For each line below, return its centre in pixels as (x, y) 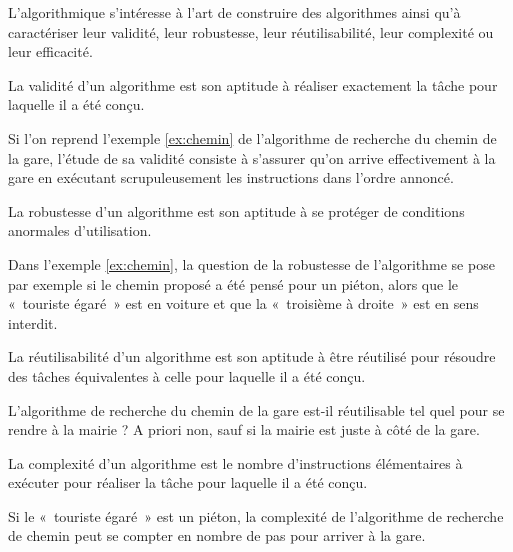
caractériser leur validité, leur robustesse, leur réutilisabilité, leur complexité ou (251, 31)
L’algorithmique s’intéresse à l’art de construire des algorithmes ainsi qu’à (234, 12)
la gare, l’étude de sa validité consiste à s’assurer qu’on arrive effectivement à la (252, 157)
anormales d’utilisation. (80, 230)
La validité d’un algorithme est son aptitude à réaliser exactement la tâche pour (253, 84)
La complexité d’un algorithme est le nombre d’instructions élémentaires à (235, 462)
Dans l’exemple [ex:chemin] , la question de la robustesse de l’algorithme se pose (251, 263)
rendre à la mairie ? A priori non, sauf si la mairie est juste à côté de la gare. (244, 429)
